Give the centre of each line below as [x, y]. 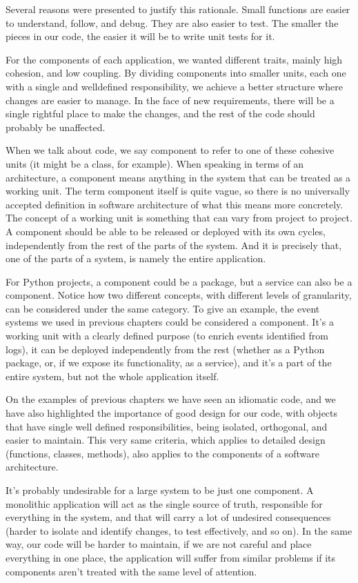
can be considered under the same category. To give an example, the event [163, 308]
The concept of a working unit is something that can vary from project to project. [179, 218]
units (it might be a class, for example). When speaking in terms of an [155, 163]
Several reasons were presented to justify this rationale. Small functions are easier [178, 9]
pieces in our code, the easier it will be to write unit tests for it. [140, 36]
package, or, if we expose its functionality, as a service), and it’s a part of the [169, 363]
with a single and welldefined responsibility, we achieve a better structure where [174, 86]
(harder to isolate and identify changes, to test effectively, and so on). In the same [179, 530]
